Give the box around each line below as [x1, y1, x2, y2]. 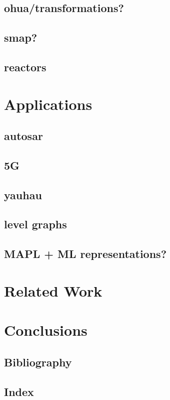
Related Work [4, 280, 102, 301]
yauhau [4, 187, 42, 202]
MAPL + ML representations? [4, 246, 167, 261]
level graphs [4, 216, 67, 232]
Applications [4, 93, 92, 114]
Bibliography [4, 354, 72, 369]
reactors [4, 59, 46, 74]
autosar [4, 128, 43, 144]
